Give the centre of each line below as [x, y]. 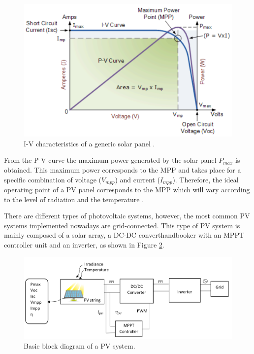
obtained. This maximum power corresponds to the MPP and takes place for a [123, 169]
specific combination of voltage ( [53, 179]
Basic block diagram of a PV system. [79, 345]
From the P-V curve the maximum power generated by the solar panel [110, 160]
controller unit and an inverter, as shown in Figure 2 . [84, 244]
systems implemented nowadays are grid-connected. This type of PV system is [122, 225]
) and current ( [137, 179]
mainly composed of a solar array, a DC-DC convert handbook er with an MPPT [124, 235]
